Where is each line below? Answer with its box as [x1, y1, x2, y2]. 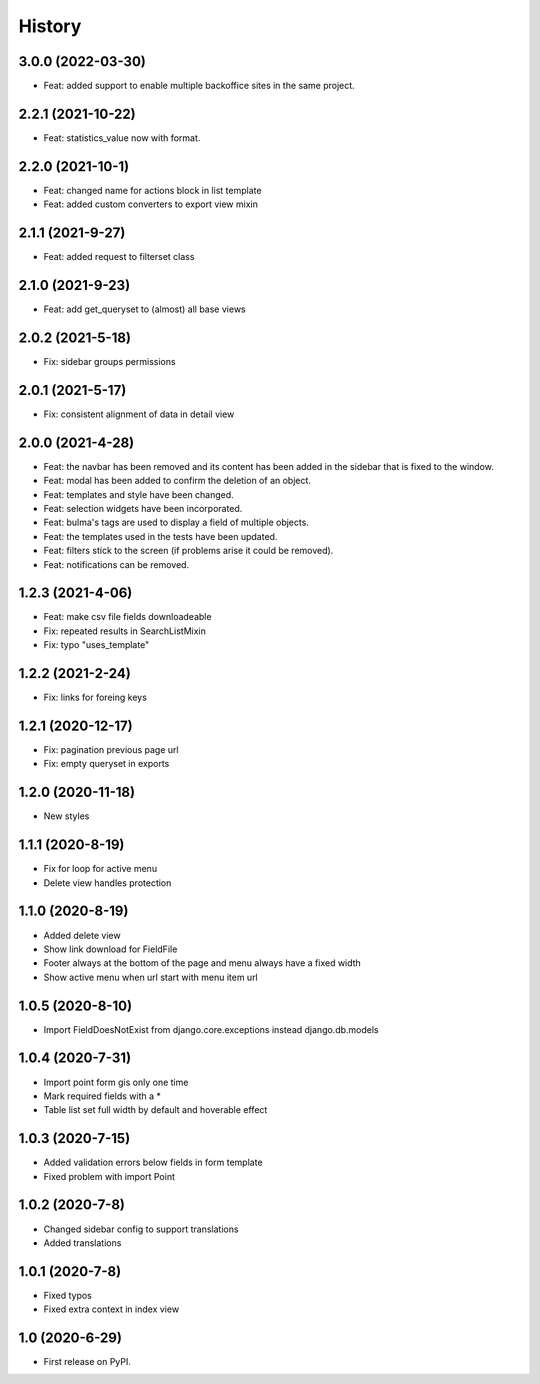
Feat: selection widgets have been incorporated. [43, 502, 243, 514]
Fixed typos [43, 1289, 92, 1301]
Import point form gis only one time [43, 1076, 189, 1088]
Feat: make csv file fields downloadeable [43, 611, 212, 623]
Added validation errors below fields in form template [43, 1156, 264, 1169]
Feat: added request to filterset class [43, 251, 195, 263]
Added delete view [43, 929, 121, 941]
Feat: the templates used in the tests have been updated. [43, 530, 278, 542]
